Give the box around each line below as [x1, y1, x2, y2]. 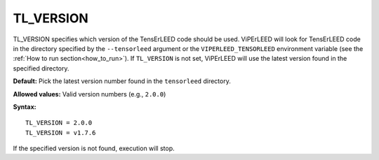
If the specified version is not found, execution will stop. [13, 144, 175, 153]
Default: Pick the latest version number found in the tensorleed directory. [13, 77, 231, 85]
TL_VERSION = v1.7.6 [25, 129, 96, 136]
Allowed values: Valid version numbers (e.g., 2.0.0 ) [13, 89, 166, 98]
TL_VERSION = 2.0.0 [25, 119, 93, 127]
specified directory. [13, 64, 69, 73]
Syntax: [13, 102, 36, 111]
